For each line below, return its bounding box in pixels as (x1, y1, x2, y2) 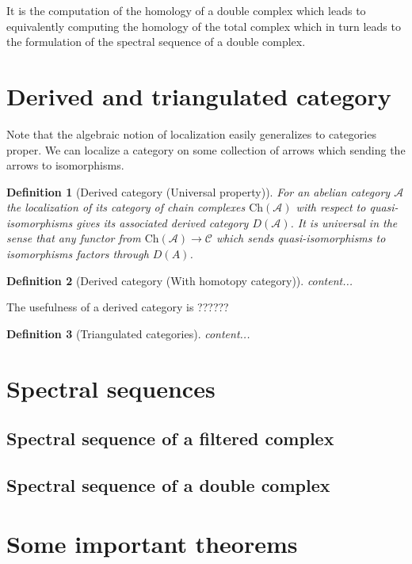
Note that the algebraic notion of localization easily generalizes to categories (6, 125, 376, 142)
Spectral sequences (6, 372, 216, 404)
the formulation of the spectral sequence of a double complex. (6, 33, 306, 50)
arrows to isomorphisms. (6, 157, 124, 173)
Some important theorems (6, 527, 298, 559)
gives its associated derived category (76, 214, 249, 231)
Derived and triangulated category (6, 79, 391, 112)
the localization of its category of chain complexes (6, 199, 246, 215)
